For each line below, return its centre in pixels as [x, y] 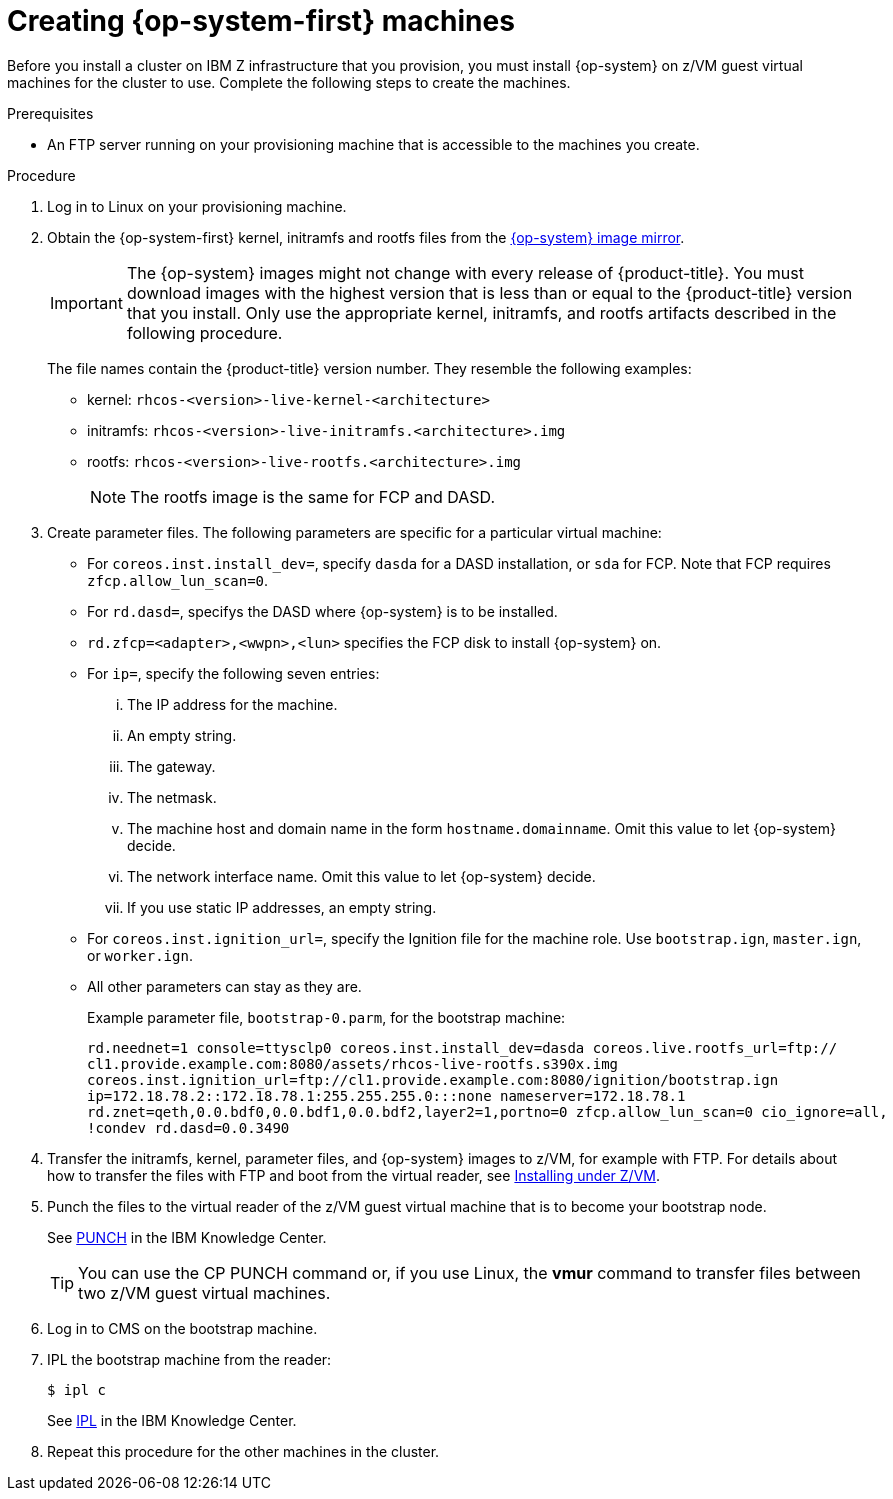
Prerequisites [50, 113]
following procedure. [204, 332]
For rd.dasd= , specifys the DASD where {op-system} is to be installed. [322, 611]
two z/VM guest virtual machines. [204, 1292]
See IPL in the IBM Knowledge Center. [172, 1420]
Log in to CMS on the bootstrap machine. [182, 1328]
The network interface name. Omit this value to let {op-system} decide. [361, 876]
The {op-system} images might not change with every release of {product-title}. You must [465, 272]
